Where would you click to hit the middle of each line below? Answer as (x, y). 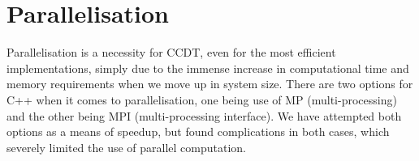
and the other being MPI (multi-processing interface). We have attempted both (204, 115)
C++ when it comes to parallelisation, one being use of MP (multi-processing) (202, 99)
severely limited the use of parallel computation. (127, 147)
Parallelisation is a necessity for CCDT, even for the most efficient (171, 52)
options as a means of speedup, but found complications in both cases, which (198, 131)
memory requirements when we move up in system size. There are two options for (210, 84)
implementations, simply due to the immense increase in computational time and (208, 68)
